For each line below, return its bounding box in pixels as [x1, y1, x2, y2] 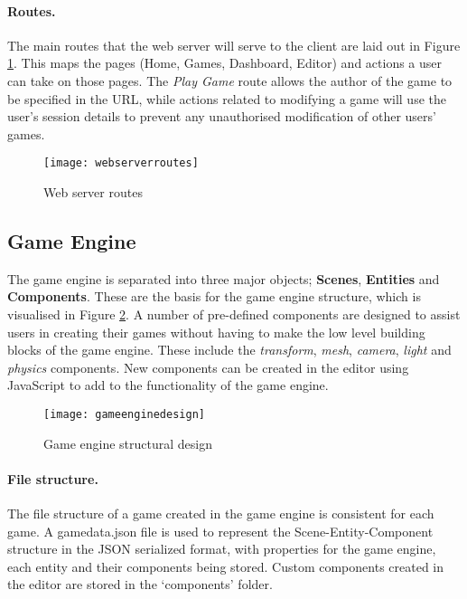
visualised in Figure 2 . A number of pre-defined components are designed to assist [7, 305, 461, 323]
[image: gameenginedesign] [43, 407, 205, 421]
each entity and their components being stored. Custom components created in [7, 556, 444, 575]
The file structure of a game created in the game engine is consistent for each [7, 504, 434, 523]
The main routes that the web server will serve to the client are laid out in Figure [7, 35, 461, 54]
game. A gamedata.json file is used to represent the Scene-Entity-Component [7, 521, 434, 540]
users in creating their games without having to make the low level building [7, 322, 425, 341]
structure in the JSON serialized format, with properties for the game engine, [7, 539, 436, 558]
